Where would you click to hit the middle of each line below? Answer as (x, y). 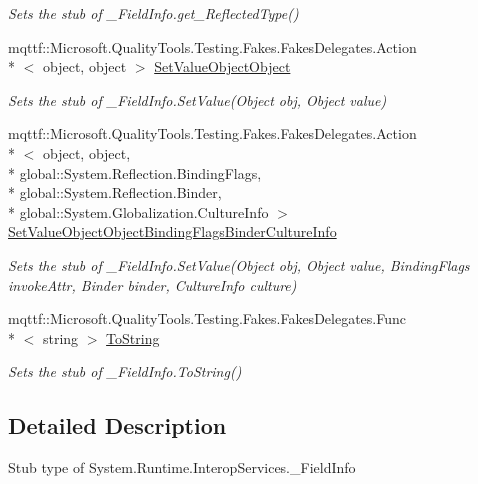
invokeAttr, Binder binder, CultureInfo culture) (152, 284)
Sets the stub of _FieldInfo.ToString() (125, 371)
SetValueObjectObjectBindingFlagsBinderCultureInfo (172, 231)
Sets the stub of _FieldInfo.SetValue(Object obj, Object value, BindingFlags (239, 264)
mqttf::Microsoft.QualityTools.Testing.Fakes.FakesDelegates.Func (207, 318)
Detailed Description (117, 425)
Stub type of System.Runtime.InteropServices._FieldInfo (182, 467)
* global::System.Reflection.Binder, (115, 192)
